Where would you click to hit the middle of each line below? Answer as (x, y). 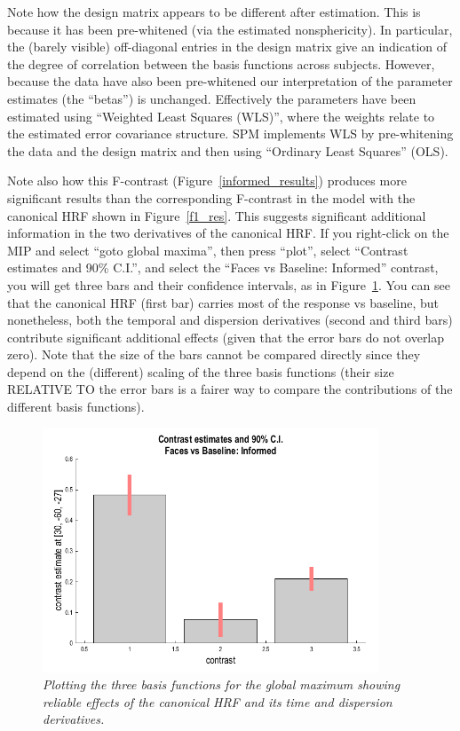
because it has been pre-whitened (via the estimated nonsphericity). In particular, (230, 29)
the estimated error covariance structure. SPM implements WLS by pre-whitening (230, 134)
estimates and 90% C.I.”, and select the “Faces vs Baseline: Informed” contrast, (223, 267)
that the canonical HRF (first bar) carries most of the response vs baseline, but (223, 302)
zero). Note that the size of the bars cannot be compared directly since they (214, 354)
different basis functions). (76, 407)
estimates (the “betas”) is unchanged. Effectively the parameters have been (212, 98)
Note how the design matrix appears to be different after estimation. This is (214, 12)
